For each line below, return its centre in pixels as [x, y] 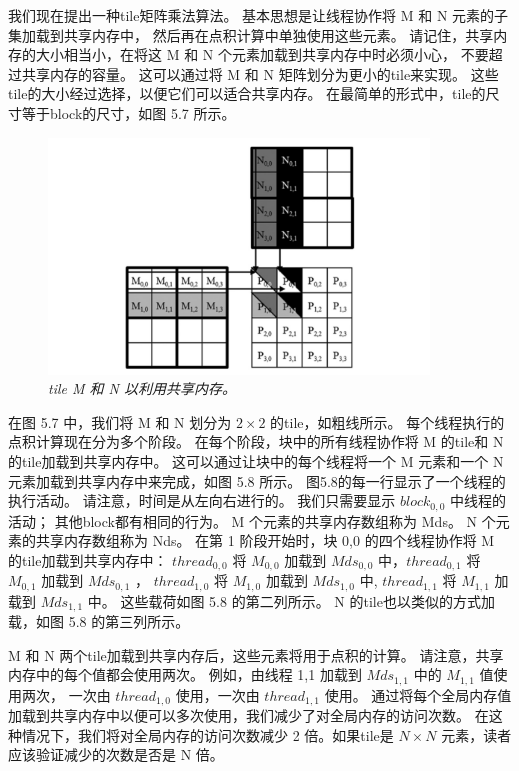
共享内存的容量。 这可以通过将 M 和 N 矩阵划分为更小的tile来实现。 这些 [260, 73]
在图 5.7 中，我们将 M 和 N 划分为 [120, 421]
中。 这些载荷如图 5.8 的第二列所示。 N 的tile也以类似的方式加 [291, 600]
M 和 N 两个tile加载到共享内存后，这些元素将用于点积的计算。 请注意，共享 [256, 654]
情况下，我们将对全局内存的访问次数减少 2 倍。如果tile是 [207, 734]
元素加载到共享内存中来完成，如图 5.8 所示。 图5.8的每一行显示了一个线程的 [257, 480]
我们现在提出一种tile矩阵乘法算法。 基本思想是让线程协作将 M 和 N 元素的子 [258, 15]
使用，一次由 [217, 694]
